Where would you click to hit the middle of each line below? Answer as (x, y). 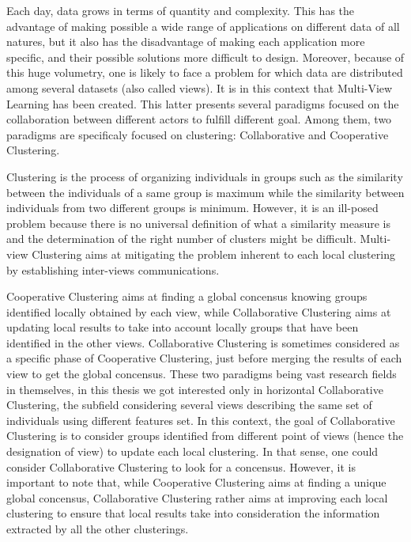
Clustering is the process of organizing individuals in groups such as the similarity (205, 176)
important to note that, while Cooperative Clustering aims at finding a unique (196, 482)
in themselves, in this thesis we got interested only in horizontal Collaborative (195, 389)
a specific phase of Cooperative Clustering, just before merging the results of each (204, 358)
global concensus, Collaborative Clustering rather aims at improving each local (197, 497)
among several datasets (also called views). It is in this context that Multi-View (200, 87)
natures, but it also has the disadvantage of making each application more (186, 42)
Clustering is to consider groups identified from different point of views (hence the (205, 436)
